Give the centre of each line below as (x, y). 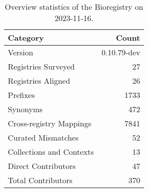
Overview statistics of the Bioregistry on (74, 7)
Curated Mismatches (43, 137)
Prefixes (22, 95)
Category (26, 37)
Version (21, 52)
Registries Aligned (39, 81)
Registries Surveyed (41, 66)
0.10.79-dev (121, 52)
